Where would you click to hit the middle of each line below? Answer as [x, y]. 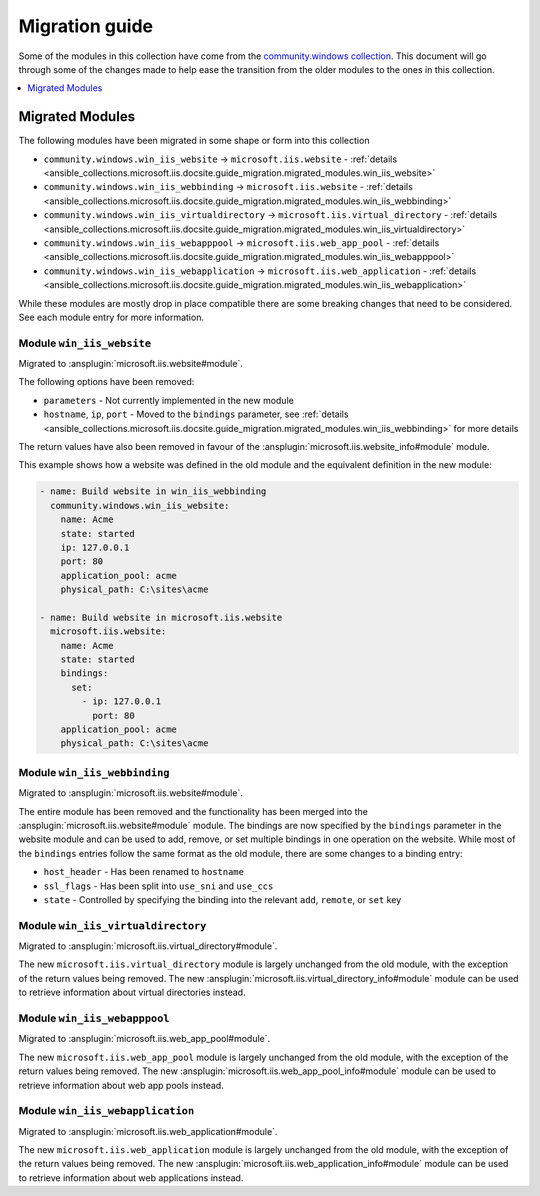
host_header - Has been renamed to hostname [144, 872]
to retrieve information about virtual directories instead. [132, 992]
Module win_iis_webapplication [106, 1111]
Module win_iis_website [85, 343]
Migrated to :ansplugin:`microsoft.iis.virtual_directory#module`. [148, 946]
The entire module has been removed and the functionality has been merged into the [193, 811]
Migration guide [86, 26]
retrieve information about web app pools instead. [121, 1085]
